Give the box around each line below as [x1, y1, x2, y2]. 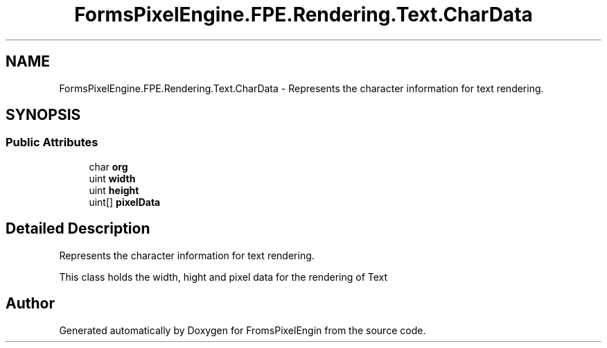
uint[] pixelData [89, 195, 161, 208]
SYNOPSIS [6, 106, 81, 124]
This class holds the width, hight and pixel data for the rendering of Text [59, 270, 388, 283]
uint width [89, 172, 136, 184]
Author [6, 295, 55, 313]
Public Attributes [6, 135, 98, 150]
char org [89, 160, 128, 173]
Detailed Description [6, 220, 150, 238]
